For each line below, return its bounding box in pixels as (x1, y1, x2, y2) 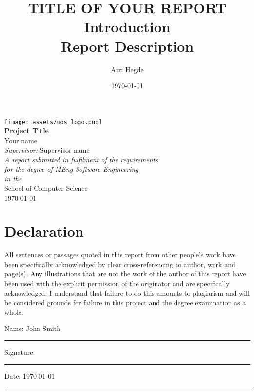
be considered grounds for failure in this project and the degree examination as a (4, 297, 246, 308)
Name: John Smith (4, 323, 60, 333)
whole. (4, 307, 23, 317)
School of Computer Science (4, 183, 88, 193)
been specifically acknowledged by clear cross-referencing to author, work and (4, 259, 235, 269)
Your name (4, 135, 37, 145)
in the (4, 173, 22, 184)
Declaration (4, 221, 84, 241)
